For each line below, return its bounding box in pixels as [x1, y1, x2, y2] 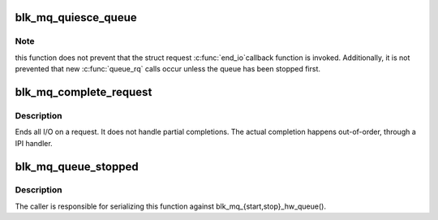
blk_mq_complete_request [15, 85, 152, 99]
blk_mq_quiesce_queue [15, 11, 137, 24]
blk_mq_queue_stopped [15, 159, 139, 174]
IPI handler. [15, 138, 53, 148]
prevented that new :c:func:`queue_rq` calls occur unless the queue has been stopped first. [15, 64, 320, 74]
